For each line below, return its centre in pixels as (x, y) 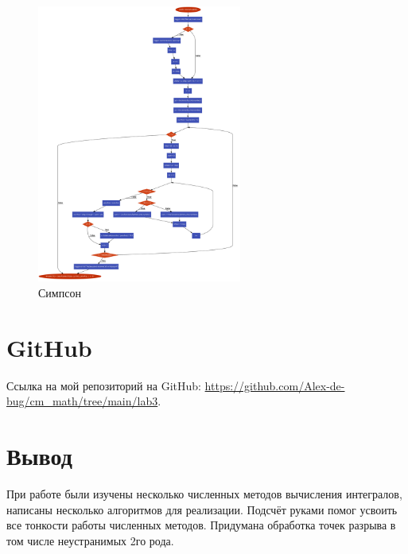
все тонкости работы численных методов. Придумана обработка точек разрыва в (201, 525)
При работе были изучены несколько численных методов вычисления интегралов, (204, 494)
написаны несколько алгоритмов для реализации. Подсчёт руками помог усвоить (202, 509)
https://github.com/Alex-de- (275, 385)
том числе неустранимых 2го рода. (90, 540)
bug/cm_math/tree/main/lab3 (82, 401)
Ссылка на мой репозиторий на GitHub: (104, 385)
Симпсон (60, 292)
